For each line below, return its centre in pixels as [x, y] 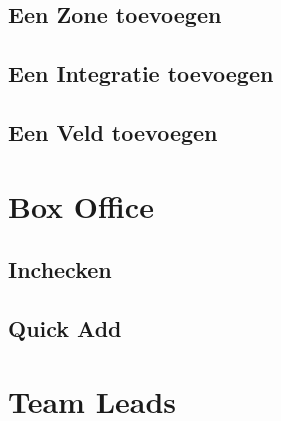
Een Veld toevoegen [113, 131]
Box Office [81, 205]
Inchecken [60, 269]
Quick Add [65, 327]
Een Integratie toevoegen [141, 73]
